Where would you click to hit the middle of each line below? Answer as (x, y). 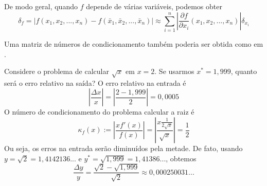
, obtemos (181, 158)
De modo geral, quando (41, 6)
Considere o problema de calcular (57, 71)
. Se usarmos (174, 71)
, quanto (244, 71)
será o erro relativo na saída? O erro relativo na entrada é (95, 82)
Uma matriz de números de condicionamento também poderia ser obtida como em (134, 43)
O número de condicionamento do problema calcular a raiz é (99, 112)
